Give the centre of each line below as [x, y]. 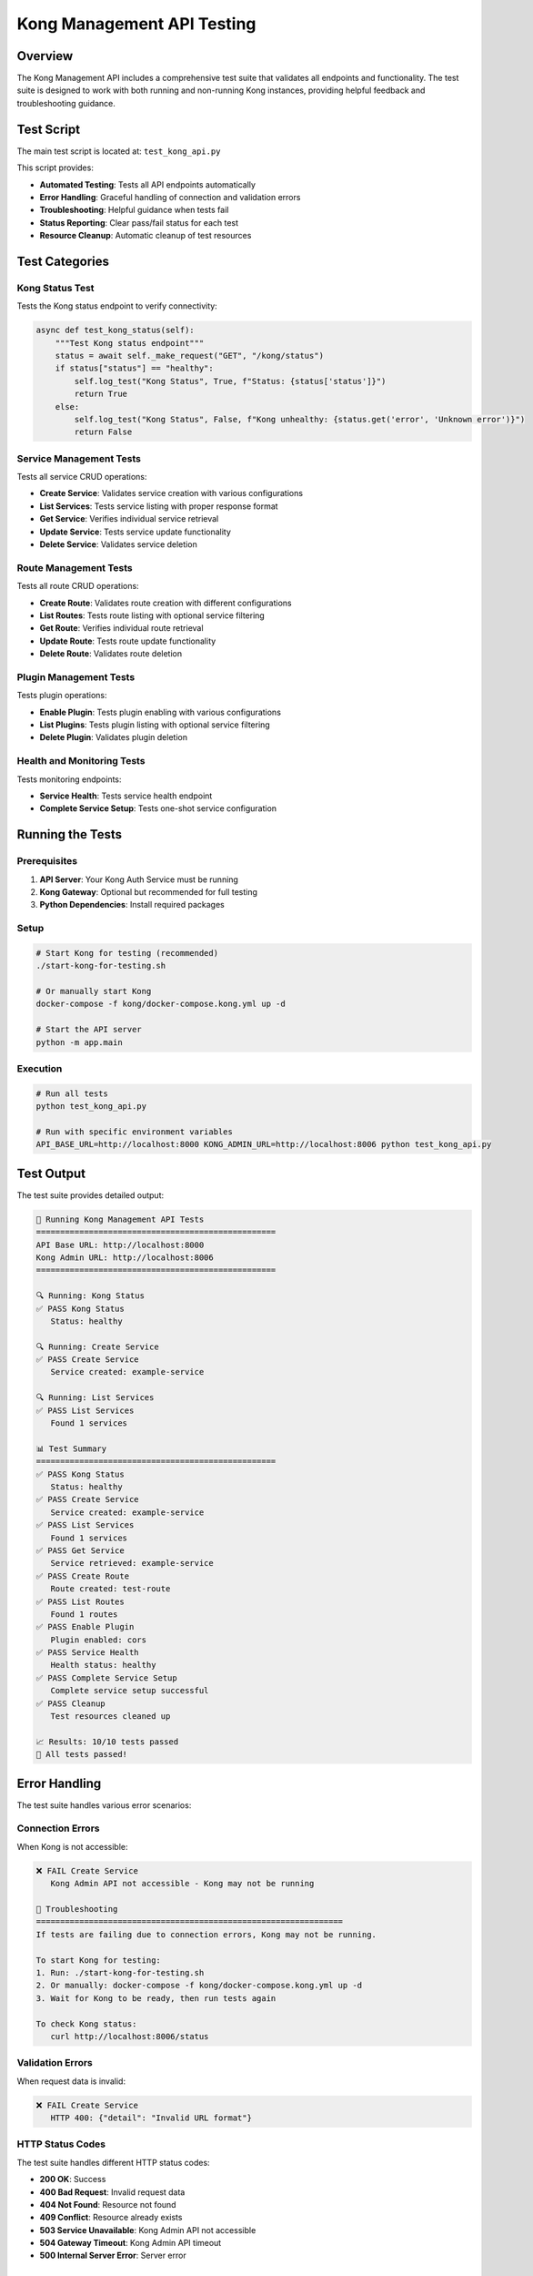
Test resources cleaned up [111, 1717]
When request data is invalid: [71, 2081]
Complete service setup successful [130, 1691]
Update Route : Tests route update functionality [128, 641]
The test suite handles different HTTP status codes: [113, 2162]
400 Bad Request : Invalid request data [112, 2192]
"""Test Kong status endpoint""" [130, 343]
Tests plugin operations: [62, 696]
